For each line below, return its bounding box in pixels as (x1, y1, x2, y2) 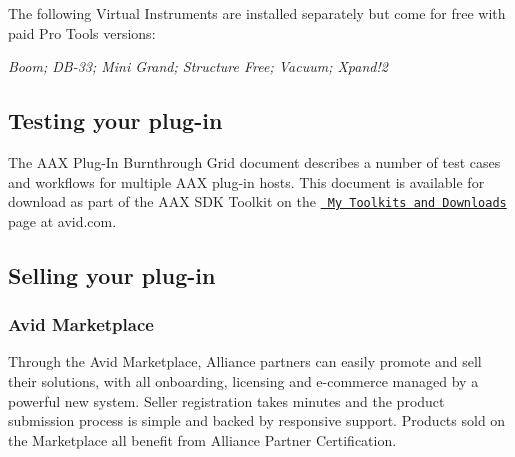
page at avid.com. (8, 210, 117, 231)
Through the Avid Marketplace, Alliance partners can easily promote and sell (8, 351, 482, 372)
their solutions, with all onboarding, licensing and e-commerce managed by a (8, 371, 479, 392)
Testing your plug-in (8, 105, 223, 136)
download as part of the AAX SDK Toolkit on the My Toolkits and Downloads (8, 191, 507, 212)
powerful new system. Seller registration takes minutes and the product (8, 390, 445, 411)
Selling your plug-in (8, 259, 216, 290)
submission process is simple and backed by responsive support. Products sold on (8, 410, 506, 431)
